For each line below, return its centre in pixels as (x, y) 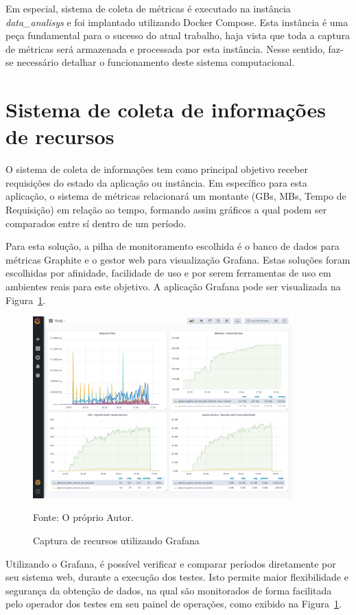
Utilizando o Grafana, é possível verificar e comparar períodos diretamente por (171, 563)
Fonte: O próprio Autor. (83, 517)
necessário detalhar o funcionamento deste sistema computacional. (156, 62)
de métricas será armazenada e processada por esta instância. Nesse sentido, (165, 48)
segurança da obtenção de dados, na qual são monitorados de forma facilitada (169, 590)
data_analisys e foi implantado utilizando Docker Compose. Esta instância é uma (177, 22)
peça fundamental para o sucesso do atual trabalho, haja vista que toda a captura (178, 35)
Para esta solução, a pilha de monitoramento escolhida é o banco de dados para (173, 246)
